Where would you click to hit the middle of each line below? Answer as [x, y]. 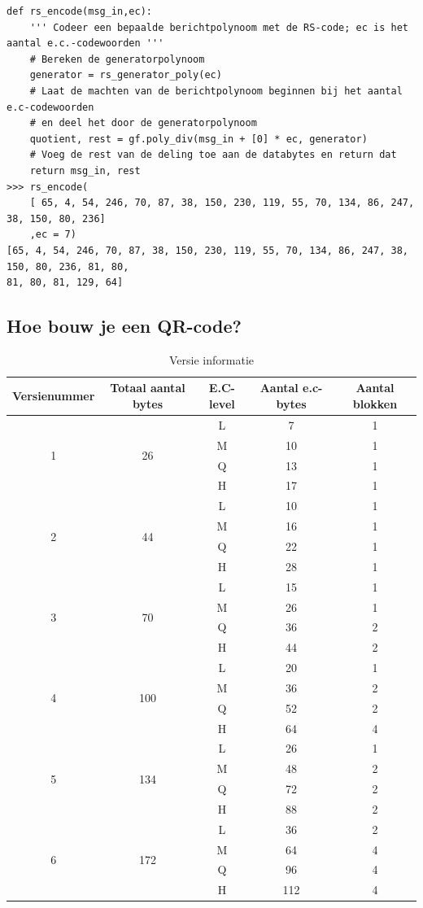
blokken [375, 404]
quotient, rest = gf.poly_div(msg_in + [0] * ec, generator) [198, 139]
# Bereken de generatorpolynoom [117, 59]
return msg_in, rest [85, 170]
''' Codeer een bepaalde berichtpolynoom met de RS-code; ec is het [219, 27]
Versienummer [54, 396]
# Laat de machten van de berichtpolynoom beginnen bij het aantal [216, 91]
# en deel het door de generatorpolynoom [143, 123]
